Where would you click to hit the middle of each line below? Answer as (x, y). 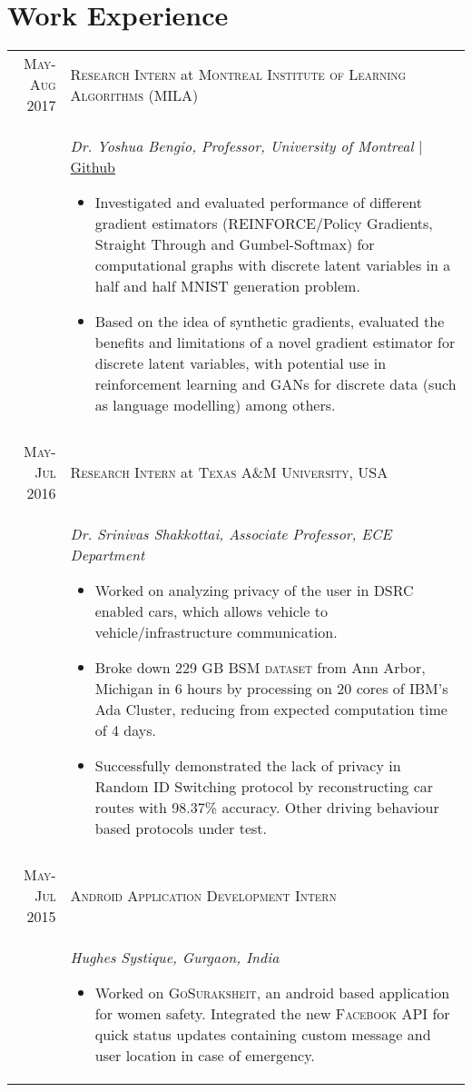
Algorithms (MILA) (134, 94)
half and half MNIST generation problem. (227, 286)
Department (108, 555)
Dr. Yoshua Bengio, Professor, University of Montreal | (246, 146)
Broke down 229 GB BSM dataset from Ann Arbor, (260, 668)
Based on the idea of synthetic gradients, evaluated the (270, 322)
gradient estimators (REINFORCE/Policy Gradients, (264, 223)
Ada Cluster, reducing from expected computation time (271, 710)
